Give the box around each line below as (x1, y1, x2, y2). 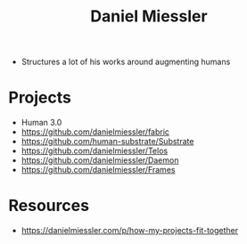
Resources (8, 196, 90, 216)
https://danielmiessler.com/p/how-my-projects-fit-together (21, 225, 239, 236)
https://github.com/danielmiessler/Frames (21, 165, 176, 175)
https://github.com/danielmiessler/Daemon (21, 155, 179, 166)
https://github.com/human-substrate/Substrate (21, 136, 194, 147)
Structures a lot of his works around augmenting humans (21, 56, 231, 68)
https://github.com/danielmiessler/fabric (21, 126, 170, 137)
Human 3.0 (21, 118, 62, 128)
